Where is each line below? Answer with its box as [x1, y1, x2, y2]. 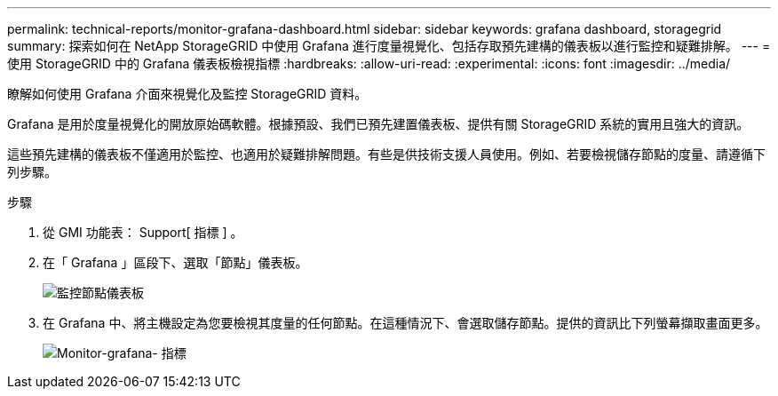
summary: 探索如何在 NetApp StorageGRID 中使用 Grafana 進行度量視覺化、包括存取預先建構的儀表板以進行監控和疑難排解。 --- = [7, 38, 771, 53]
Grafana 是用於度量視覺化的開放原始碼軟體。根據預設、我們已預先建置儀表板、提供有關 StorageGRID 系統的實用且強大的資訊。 [7, 116, 750, 131]
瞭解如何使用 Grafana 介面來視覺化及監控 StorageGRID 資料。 [7, 86, 368, 101]
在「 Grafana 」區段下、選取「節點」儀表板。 [43, 255, 308, 270]
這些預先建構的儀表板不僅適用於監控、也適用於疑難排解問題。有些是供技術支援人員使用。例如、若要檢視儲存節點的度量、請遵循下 [7, 147, 766, 162]
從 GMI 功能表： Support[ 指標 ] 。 [43, 225, 243, 240]
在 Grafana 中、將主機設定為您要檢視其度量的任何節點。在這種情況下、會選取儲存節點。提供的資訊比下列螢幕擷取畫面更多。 [43, 315, 768, 330]
